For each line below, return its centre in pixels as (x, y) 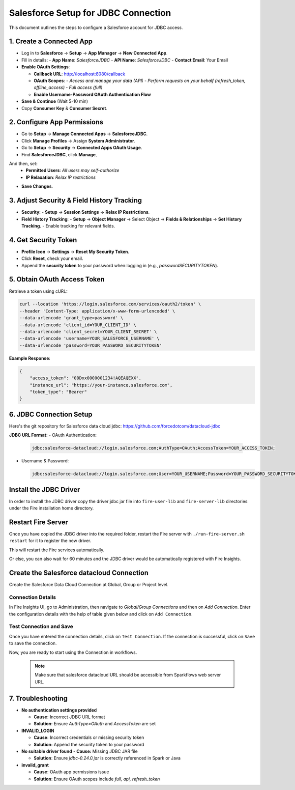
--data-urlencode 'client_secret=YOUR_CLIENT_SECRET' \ (88, 332)
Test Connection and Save (41, 626)
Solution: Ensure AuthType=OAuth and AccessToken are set (95, 724)
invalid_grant (35, 765)
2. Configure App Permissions (56, 122)
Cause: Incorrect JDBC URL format (69, 717)
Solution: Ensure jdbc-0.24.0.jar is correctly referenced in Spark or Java (107, 758)
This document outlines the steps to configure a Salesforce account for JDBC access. (96, 28)
